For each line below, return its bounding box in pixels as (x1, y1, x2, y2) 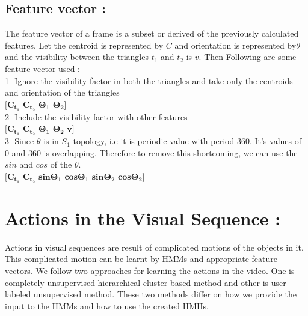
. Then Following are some (199, 50, 297, 63)
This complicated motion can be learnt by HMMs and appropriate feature (5, 252, 277, 265)
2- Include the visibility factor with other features (5, 110, 188, 123)
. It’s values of (249, 135, 301, 147)
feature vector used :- (5, 62, 83, 74)
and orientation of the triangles (5, 86, 120, 99)
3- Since (5, 135, 34, 147)
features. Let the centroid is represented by (5, 38, 164, 51)
